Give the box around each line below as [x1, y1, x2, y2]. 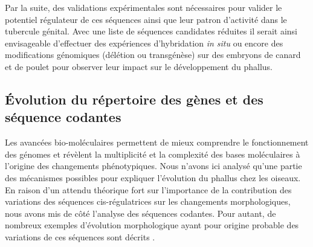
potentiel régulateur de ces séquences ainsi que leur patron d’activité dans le [5, 13, 287, 25]
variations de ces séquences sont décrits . [5, 230, 155, 243]
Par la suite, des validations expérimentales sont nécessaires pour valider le [5, 1, 282, 13]
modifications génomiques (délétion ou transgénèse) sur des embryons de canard [5, 48, 301, 61]
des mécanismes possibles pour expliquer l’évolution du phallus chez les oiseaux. [5, 171, 301, 184]
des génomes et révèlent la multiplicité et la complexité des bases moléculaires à [5, 147, 300, 160]
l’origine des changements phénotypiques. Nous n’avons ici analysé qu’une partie [5, 159, 302, 172]
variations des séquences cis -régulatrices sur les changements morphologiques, [5, 195, 291, 208]
